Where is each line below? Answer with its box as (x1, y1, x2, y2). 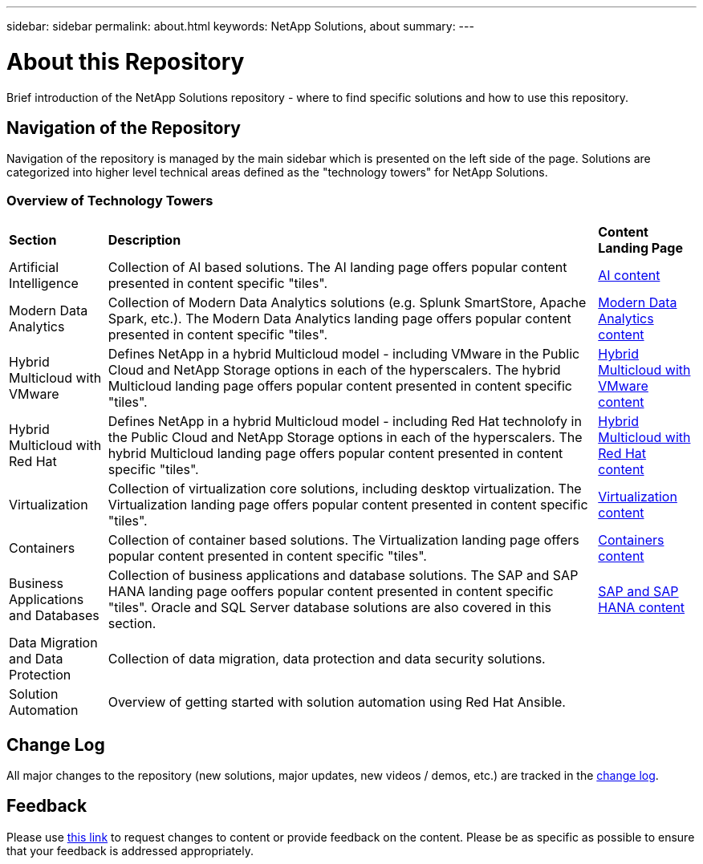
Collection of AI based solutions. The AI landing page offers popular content (108, 259, 567, 276)
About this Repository (6, 47, 245, 75)
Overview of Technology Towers (6, 192, 213, 209)
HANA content (598, 599, 685, 616)
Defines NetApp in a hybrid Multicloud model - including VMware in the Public (108, 346, 580, 363)
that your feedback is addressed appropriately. (6, 843, 254, 858)
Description (108, 232, 181, 249)
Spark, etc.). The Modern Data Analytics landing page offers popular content (108, 310, 571, 327)
